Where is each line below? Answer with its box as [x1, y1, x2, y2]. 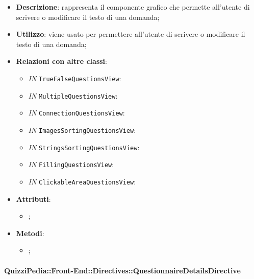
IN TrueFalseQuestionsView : [28, 73, 121, 83]
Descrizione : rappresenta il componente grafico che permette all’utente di [16, 2, 250, 12]
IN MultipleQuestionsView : [28, 90, 118, 101]
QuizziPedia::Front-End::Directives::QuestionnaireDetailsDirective [4, 265, 241, 275]
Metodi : [16, 227, 44, 238]
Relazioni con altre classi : [16, 56, 107, 66]
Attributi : [16, 193, 51, 204]
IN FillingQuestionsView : [28, 159, 114, 170]
